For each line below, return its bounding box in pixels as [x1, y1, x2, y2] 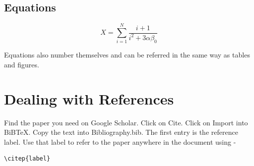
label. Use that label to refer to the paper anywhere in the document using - [4, 136, 236, 147]
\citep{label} [4, 155, 51, 163]
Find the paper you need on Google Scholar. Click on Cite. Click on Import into [4, 117, 248, 127]
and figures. [4, 59, 39, 69]
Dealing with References [4, 88, 174, 109]
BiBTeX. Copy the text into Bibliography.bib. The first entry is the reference [4, 127, 238, 137]
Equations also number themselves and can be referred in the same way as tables [4, 50, 250, 60]
